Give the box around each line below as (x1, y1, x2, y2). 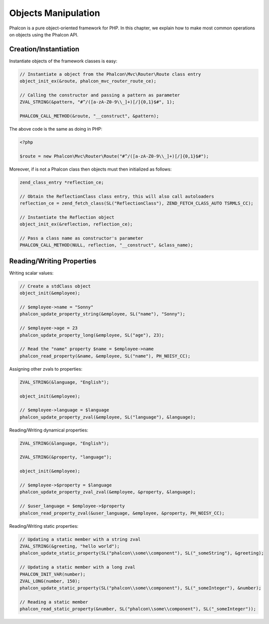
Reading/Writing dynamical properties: (9, 427, 89, 433)
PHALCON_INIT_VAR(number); (19, 571, 86, 577)
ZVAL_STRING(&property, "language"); (19, 454, 112, 460)
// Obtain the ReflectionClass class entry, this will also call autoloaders (19, 194, 214, 199)
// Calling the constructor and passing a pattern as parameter (19, 92, 180, 98)
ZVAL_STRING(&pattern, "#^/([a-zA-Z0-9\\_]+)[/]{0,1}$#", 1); (19, 99, 175, 105)
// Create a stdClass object (19, 283, 91, 289)
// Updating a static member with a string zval (19, 536, 141, 542)
